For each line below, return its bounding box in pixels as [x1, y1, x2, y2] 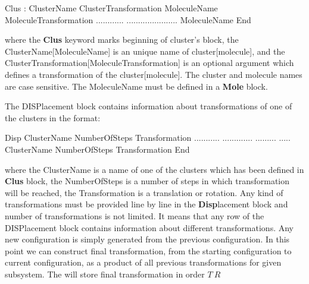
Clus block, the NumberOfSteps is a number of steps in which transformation [5, 175, 290, 187]
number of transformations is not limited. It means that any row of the [5, 209, 264, 222]
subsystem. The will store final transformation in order [5, 267, 205, 280]
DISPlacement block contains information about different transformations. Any [5, 221, 294, 233]
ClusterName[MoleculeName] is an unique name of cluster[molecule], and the [5, 45, 285, 57]
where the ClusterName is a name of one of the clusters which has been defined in [5, 163, 304, 175]
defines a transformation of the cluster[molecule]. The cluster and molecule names [5, 68, 302, 80]
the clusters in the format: [5, 111, 101, 124]
